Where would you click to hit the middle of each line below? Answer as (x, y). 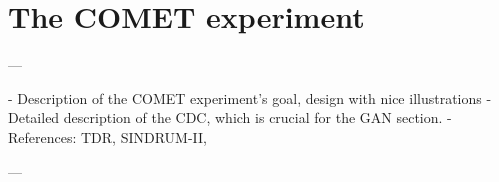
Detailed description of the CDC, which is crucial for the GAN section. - (230, 117)
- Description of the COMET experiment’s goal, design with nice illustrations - (250, 97)
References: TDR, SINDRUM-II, (108, 136)
